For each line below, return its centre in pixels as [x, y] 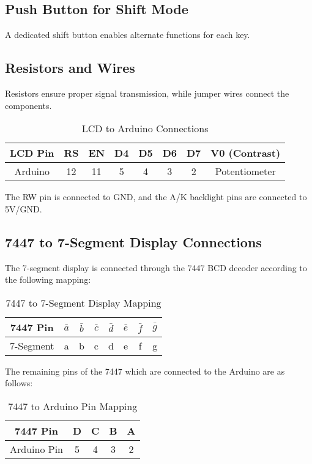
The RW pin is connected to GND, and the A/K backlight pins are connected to [156, 197]
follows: [19, 383]
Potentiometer [245, 171]
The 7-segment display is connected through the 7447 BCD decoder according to [156, 267]
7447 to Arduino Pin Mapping [73, 406]
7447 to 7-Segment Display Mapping [84, 302]
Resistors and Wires [70, 68]
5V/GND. [24, 208]
